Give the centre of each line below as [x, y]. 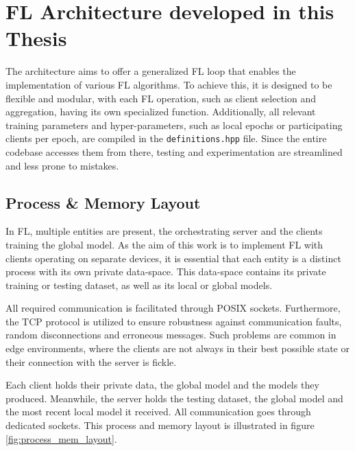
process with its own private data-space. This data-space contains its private [166, 271]
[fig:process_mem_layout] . [61, 438]
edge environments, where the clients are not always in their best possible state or [177, 348]
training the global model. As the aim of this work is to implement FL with [164, 244]
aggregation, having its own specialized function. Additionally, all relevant [161, 112]
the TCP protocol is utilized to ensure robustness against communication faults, [174, 321]
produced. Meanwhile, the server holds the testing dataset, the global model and [174, 398]
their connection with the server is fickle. [91, 361]
